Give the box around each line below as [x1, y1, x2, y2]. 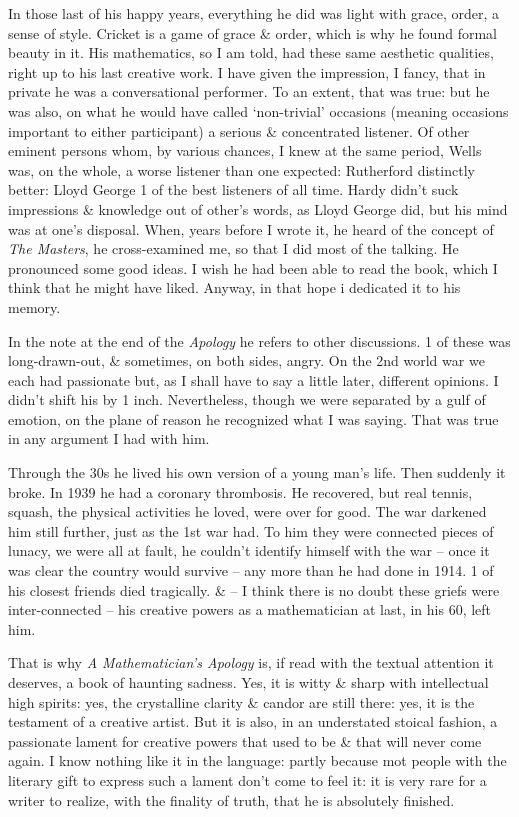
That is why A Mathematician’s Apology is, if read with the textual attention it [8, 652, 494, 673]
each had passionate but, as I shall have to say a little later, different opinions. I [8, 369, 499, 390]
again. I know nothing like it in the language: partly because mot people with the [8, 750, 507, 771]
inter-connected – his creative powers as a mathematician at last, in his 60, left [8, 599, 492, 620]
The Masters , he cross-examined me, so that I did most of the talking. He [8, 238, 459, 259]
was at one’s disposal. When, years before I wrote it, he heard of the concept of [8, 218, 494, 239]
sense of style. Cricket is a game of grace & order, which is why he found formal [8, 22, 497, 43]
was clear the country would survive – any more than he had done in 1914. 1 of [8, 560, 494, 581]
